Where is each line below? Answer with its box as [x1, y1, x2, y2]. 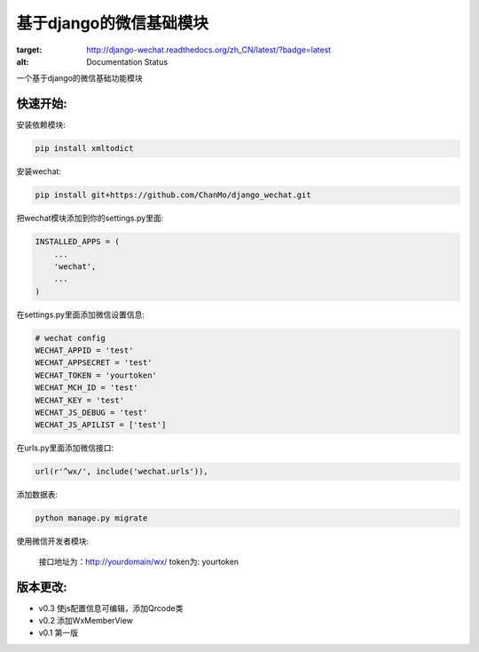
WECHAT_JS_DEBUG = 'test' [35, 408, 148, 417]
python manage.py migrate [35, 513, 148, 523]
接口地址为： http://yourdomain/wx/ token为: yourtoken [38, 556, 239, 567]
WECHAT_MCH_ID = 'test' [35, 383, 139, 393]
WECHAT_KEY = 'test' [35, 395, 124, 405]
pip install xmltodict [35, 143, 134, 154]
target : [16, 44, 43, 55]
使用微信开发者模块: [16, 536, 90, 546]
